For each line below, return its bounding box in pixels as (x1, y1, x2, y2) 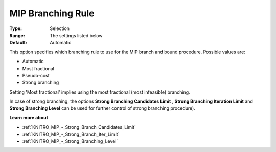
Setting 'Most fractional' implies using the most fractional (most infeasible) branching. (9, 89, 190, 95)
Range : (9, 32, 25, 38)
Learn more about (9, 114, 49, 120)
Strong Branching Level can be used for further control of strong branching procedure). (9, 105, 195, 111)
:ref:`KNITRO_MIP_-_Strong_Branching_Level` (22, 138, 118, 144)
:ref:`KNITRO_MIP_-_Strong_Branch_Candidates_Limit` (22, 124, 136, 130)
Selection (50, 25, 70, 32)
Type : (9, 25, 22, 32)
